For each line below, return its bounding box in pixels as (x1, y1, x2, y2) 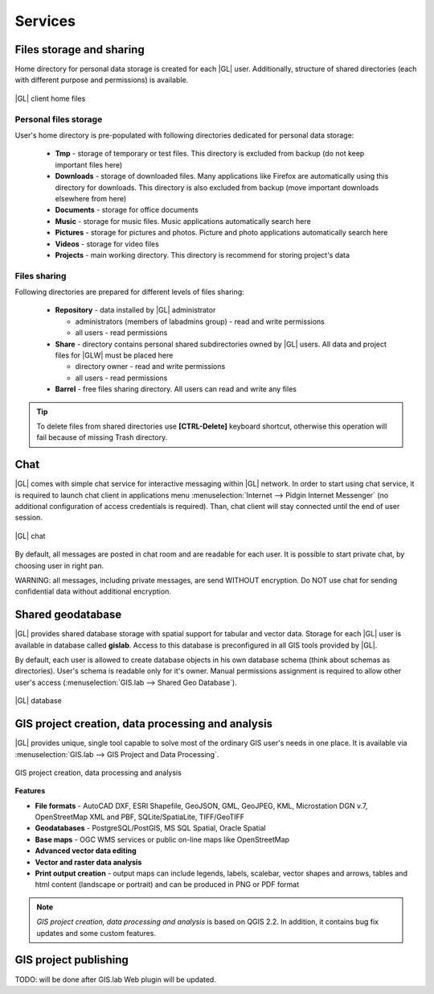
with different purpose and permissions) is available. (14, 75, 189, 85)
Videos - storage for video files (55, 238, 160, 249)
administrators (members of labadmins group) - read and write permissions (75, 317, 325, 326)
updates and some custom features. (36, 928, 157, 938)
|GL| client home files (14, 93, 86, 103)
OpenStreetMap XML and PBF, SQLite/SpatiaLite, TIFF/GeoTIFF (35, 812, 245, 822)
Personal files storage (14, 114, 103, 125)
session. (14, 512, 43, 523)
